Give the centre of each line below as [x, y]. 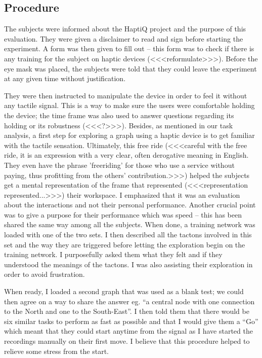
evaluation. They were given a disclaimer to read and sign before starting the [124, 38]
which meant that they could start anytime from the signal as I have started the [128, 331]
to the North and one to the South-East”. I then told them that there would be [127, 311]
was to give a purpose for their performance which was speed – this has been [123, 214]
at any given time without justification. [65, 78]
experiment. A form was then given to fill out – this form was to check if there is [129, 48]
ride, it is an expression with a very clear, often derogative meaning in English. [126, 155]
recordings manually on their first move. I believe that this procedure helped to [127, 341]
